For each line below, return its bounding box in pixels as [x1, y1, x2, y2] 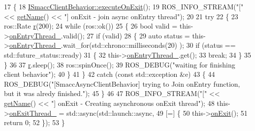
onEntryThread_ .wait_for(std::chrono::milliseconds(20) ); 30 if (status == [9, 40, 236, 50]
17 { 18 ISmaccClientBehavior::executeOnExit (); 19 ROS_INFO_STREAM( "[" [4, 1, 244, 11]
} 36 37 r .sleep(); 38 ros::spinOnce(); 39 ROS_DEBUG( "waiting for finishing [4, 59, 235, 69]
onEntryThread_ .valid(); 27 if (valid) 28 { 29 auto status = [9, 30, 190, 40]
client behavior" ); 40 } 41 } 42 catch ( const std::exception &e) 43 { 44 [4, 69, 215, 79]
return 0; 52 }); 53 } [4, 117, 65, 128]
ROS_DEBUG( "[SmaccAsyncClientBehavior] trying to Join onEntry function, [4, 78, 240, 89]
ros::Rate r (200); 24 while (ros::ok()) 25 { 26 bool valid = [4, 21, 178, 31]
